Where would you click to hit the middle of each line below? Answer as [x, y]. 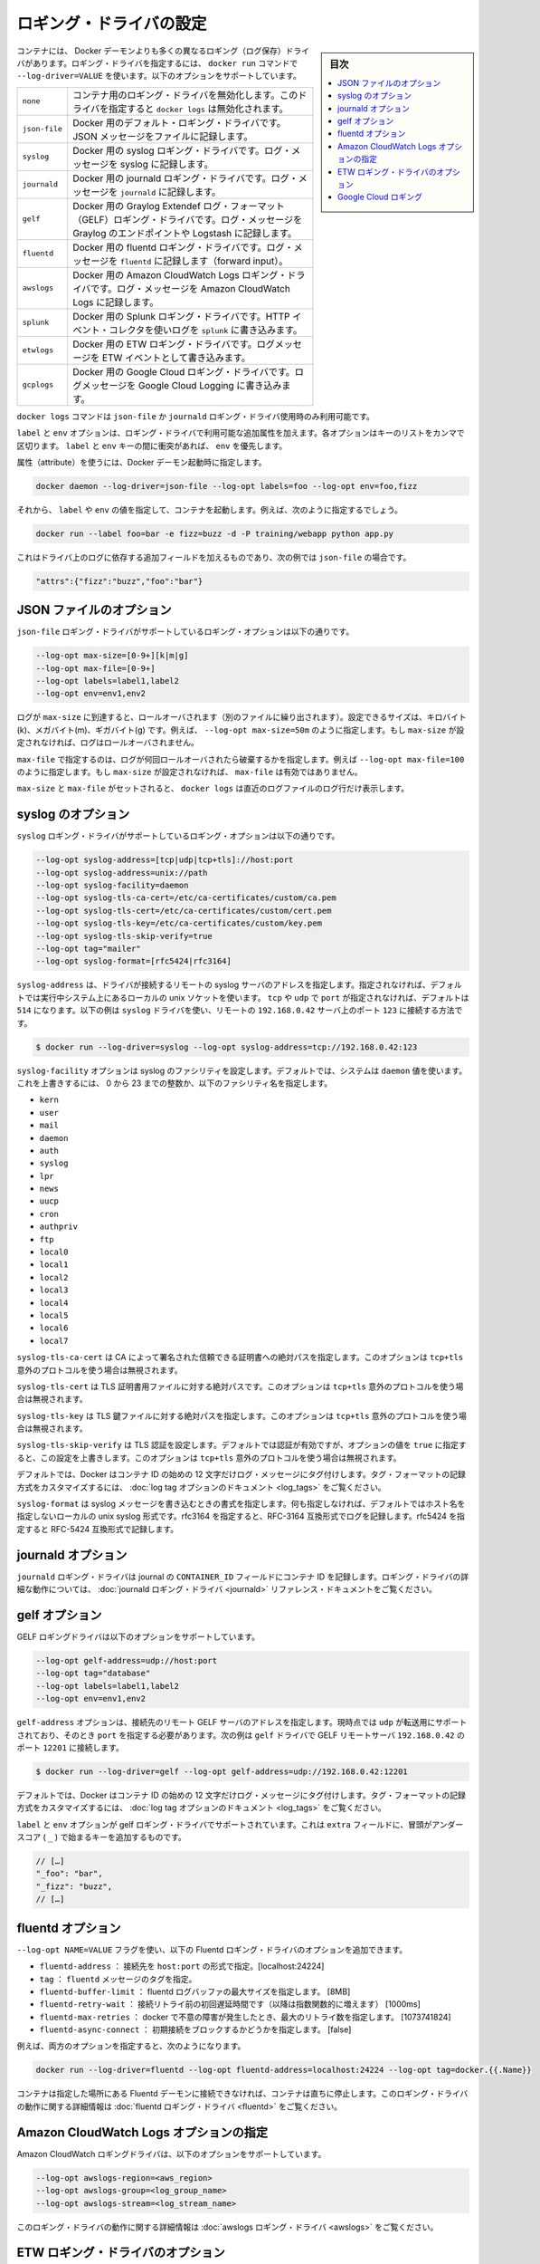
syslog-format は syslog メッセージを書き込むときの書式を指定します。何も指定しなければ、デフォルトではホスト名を [241, 1504]
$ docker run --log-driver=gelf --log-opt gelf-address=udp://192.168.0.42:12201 [222, 1771]
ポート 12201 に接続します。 [70, 1747]
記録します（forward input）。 [226, 261]
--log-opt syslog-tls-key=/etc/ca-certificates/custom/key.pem [179, 923]
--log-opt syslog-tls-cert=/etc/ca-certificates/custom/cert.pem [184, 911]
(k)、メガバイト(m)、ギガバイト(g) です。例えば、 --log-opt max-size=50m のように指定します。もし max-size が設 [241, 730]
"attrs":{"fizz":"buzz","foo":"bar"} [119, 581]
